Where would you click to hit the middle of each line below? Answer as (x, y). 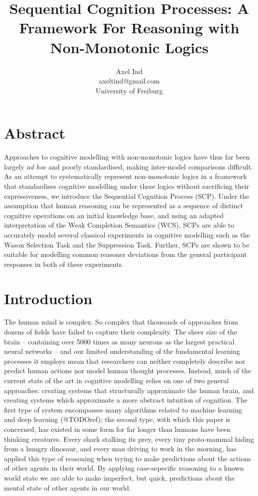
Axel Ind (129, 71)
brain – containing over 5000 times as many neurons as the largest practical (119, 341)
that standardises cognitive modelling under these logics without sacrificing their (127, 186)
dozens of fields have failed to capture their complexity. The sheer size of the (121, 332)
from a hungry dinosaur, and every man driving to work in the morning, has (120, 449)
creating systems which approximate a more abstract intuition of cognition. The (126, 400)
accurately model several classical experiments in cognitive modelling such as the (127, 234)
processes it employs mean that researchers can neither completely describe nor (125, 361)
